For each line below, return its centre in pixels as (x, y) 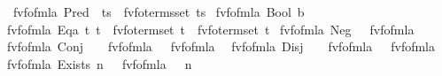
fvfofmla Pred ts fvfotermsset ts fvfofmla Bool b (159, 11)
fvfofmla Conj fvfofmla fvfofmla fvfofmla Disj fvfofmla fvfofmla (221, 46)
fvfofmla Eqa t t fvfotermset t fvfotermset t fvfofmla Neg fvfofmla (210, 29)
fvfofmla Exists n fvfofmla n (99, 63)
